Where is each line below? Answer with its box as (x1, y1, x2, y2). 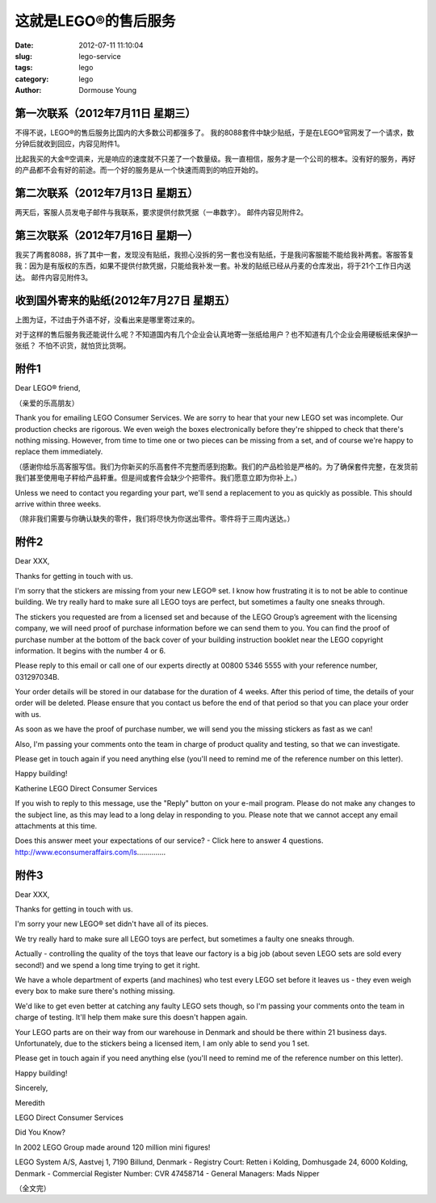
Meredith (15, 1098, 45, 1108)
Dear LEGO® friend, (15, 384, 81, 393)
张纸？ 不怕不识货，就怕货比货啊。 (15, 341, 131, 350)
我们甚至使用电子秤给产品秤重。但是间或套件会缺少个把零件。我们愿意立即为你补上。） (15, 473, 302, 483)
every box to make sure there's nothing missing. (15, 986, 175, 996)
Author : (15, 86, 42, 95)
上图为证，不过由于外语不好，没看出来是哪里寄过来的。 (15, 315, 199, 325)
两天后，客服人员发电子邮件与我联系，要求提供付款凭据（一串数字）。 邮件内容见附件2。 (15, 207, 308, 217)
